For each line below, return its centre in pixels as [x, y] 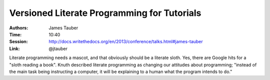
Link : [14, 48]
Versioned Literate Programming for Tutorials [105, 13]
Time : [15, 34]
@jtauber [58, 48]
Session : [18, 42]
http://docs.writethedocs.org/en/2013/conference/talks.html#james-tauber [126, 42]
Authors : [19, 28]
